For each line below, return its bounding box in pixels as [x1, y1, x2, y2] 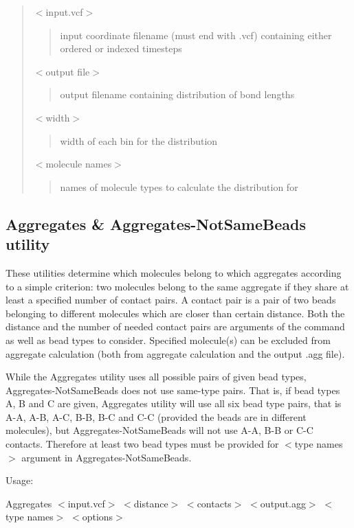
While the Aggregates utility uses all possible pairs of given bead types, [5, 369, 307, 384]
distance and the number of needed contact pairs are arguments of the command [5, 319, 345, 334]
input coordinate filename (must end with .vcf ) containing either [60, 27, 332, 42]
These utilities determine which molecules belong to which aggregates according [5, 265, 342, 279]
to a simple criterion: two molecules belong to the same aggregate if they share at [5, 279, 349, 293]
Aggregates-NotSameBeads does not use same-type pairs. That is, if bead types [5, 382, 340, 397]
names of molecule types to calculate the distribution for [60, 179, 298, 194]
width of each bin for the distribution [60, 133, 218, 148]
